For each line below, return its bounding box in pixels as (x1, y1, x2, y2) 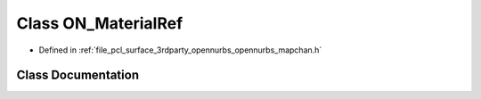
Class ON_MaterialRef (16, 13, 183, 33)
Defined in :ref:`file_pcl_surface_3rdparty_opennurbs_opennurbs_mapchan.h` (38, 45, 322, 55)
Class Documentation (16, 68, 140, 83)
